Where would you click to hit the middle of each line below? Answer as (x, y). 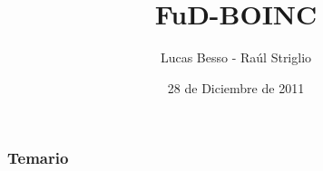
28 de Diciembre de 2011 (236, 87)
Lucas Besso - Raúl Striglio (236, 57)
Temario (38, 158)
